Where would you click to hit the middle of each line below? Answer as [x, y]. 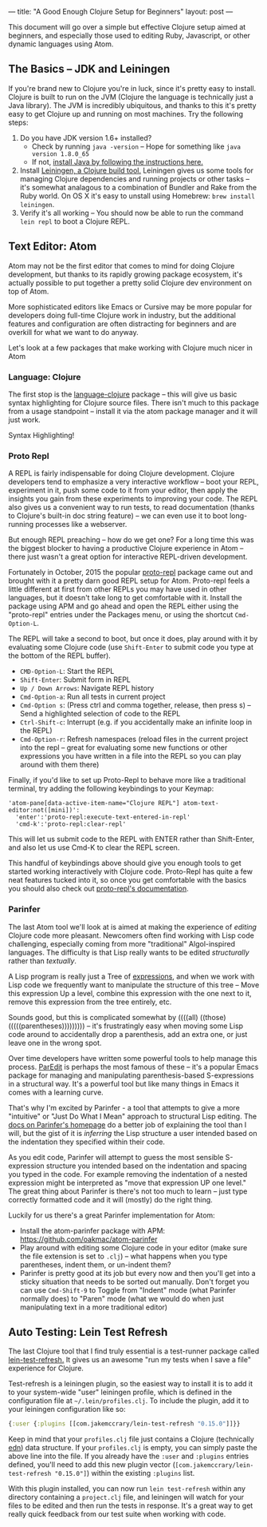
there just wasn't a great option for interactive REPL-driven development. [128, 557]
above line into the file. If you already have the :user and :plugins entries [129, 1456]
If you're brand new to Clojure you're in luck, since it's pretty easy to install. [132, 88]
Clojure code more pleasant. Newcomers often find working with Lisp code [132, 935]
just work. [25, 420]
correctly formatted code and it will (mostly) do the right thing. [110, 1199]
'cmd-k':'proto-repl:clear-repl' [71, 824]
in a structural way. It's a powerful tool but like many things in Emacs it [124, 1083]
